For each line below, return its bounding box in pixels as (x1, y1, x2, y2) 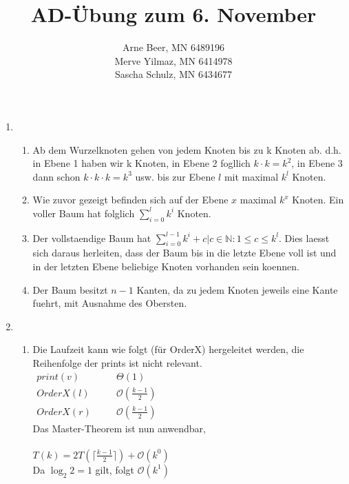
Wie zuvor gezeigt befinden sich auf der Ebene (32, 192, 229, 207)
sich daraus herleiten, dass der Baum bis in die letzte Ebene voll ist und (32, 245, 337, 260)
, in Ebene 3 (291, 156, 343, 170)
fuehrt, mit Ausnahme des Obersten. (32, 296, 187, 310)
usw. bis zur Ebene (135, 169, 215, 183)
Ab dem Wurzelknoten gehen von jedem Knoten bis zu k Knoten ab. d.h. (32, 142, 341, 157)
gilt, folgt (95, 462, 135, 476)
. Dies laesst (279, 230, 330, 245)
